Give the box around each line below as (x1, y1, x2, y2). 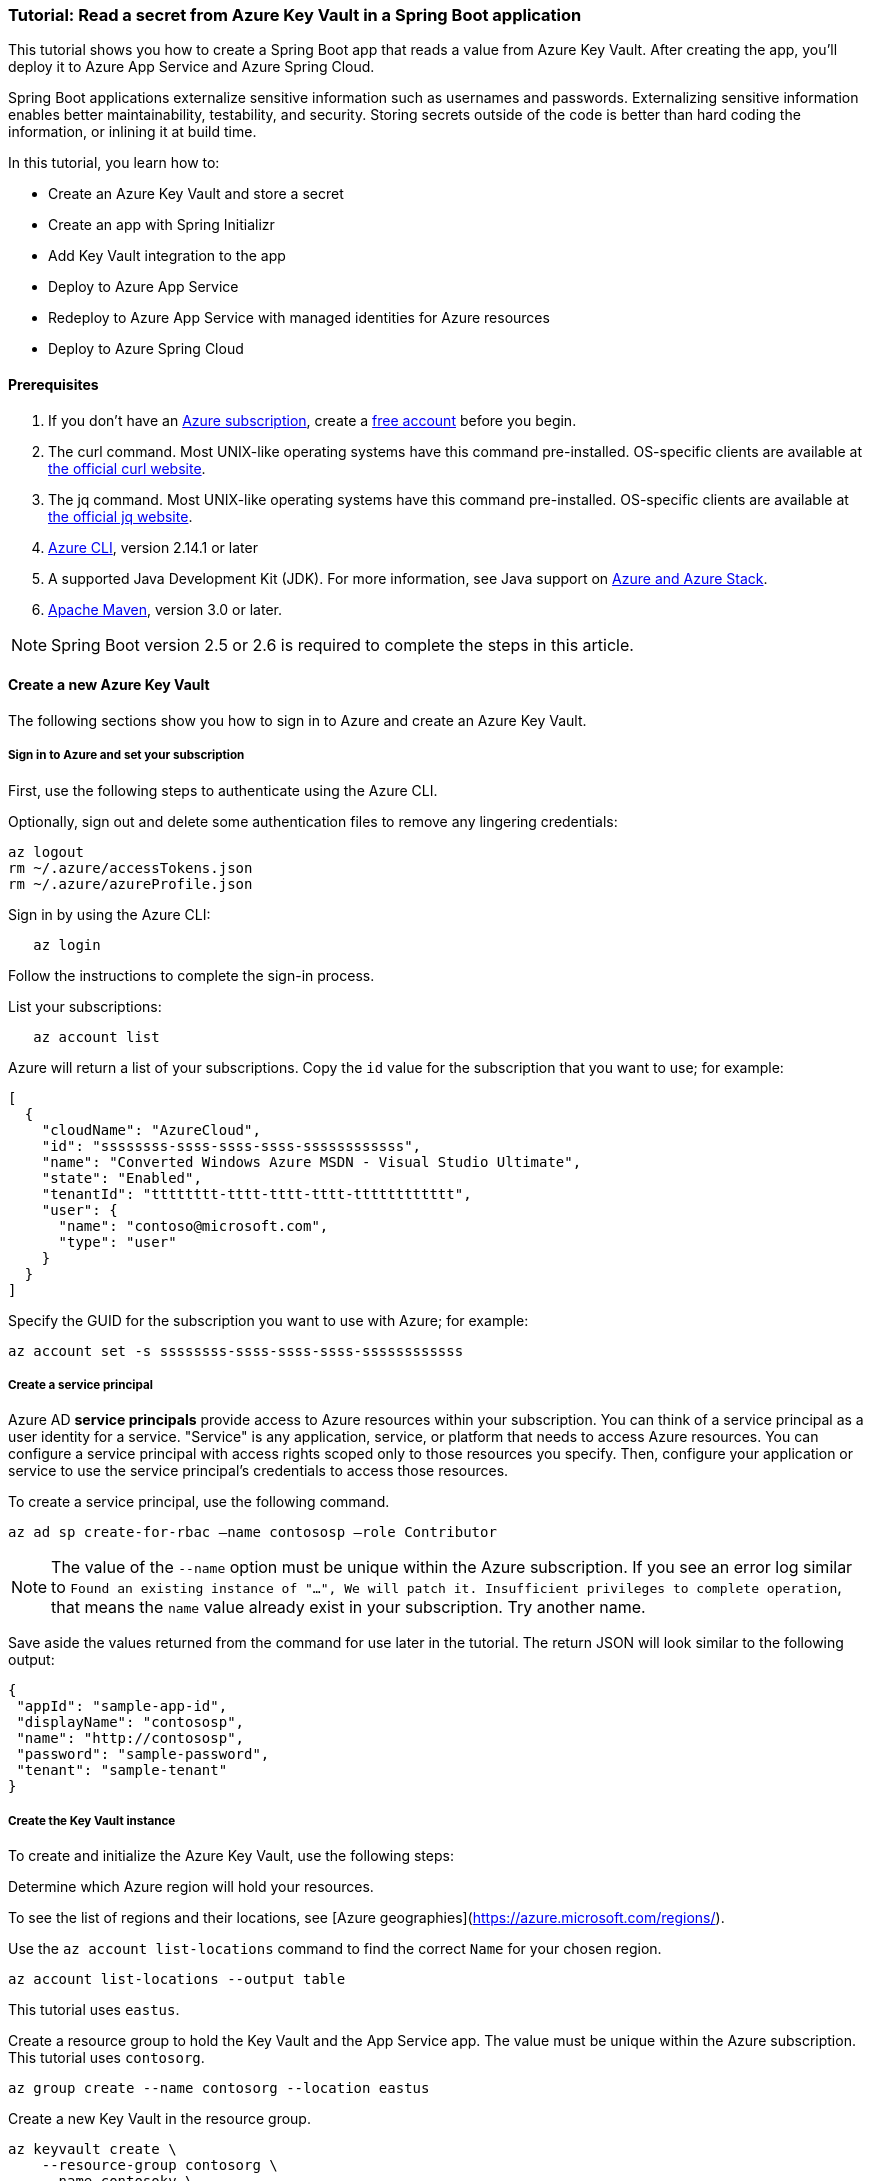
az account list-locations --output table (8, 1971, 346, 1988)
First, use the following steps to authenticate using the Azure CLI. (8, 781, 438, 799)
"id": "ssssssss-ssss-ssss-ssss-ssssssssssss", (41, 1137, 422, 1154)
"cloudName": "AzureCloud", (41, 1121, 261, 1138)
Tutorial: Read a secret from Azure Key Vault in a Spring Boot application (8, 5, 582, 25)
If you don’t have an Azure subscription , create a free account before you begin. (48, 411, 577, 429)
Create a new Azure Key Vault (8, 676, 210, 694)
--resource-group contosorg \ (41, 2157, 278, 2174)
